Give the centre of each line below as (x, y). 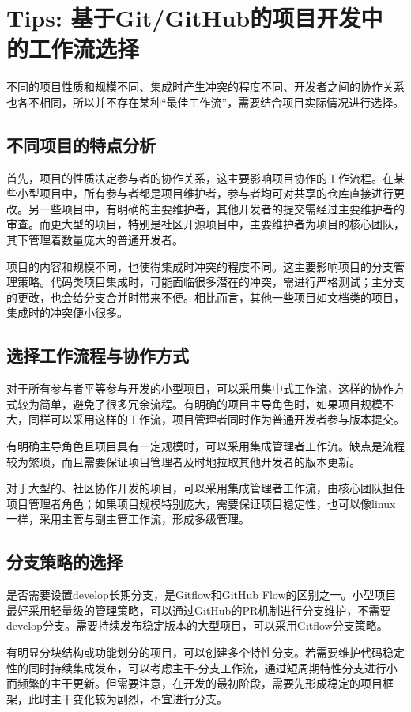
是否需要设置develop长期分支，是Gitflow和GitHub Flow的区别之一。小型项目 (202, 595)
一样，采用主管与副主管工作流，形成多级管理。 (128, 519)
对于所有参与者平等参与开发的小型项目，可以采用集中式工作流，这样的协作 (200, 388)
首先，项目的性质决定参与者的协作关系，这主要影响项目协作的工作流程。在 (200, 177)
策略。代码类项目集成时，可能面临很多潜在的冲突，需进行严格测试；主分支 (211, 282)
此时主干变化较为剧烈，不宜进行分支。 (128, 698)
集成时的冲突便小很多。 (67, 313)
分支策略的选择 (64, 561)
